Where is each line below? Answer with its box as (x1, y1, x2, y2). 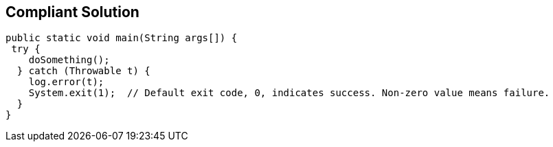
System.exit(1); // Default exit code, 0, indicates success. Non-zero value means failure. (28, 87, 550, 99)
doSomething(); (28, 54, 110, 66)
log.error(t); (28, 76, 104, 88)
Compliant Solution (5, 3, 139, 21)
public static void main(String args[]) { (5, 32, 238, 44)
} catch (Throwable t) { (16, 65, 150, 77)
